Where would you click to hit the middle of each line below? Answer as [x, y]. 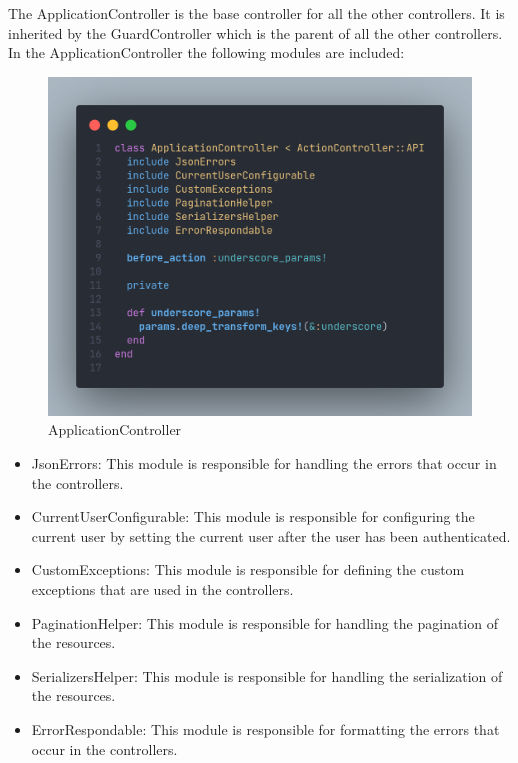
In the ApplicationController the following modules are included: [206, 52]
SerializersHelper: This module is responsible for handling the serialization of [267, 675]
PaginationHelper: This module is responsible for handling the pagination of [264, 622]
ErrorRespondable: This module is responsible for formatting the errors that [265, 729]
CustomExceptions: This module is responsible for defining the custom [248, 569]
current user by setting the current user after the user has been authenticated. [271, 535]
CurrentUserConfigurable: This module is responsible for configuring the [253, 516]
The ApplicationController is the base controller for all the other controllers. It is [256, 13]
